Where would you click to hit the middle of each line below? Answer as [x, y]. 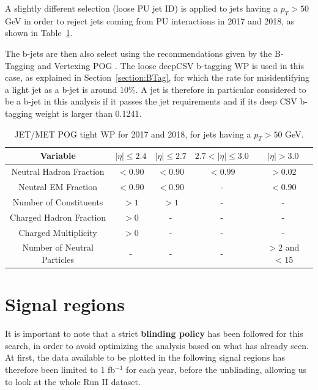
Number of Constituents [58, 201]
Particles [58, 259]
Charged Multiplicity [58, 232]
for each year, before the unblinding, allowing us [216, 369]
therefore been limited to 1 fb [60, 369]
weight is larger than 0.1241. [88, 113]
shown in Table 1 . [39, 33]
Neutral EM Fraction [58, 187]
